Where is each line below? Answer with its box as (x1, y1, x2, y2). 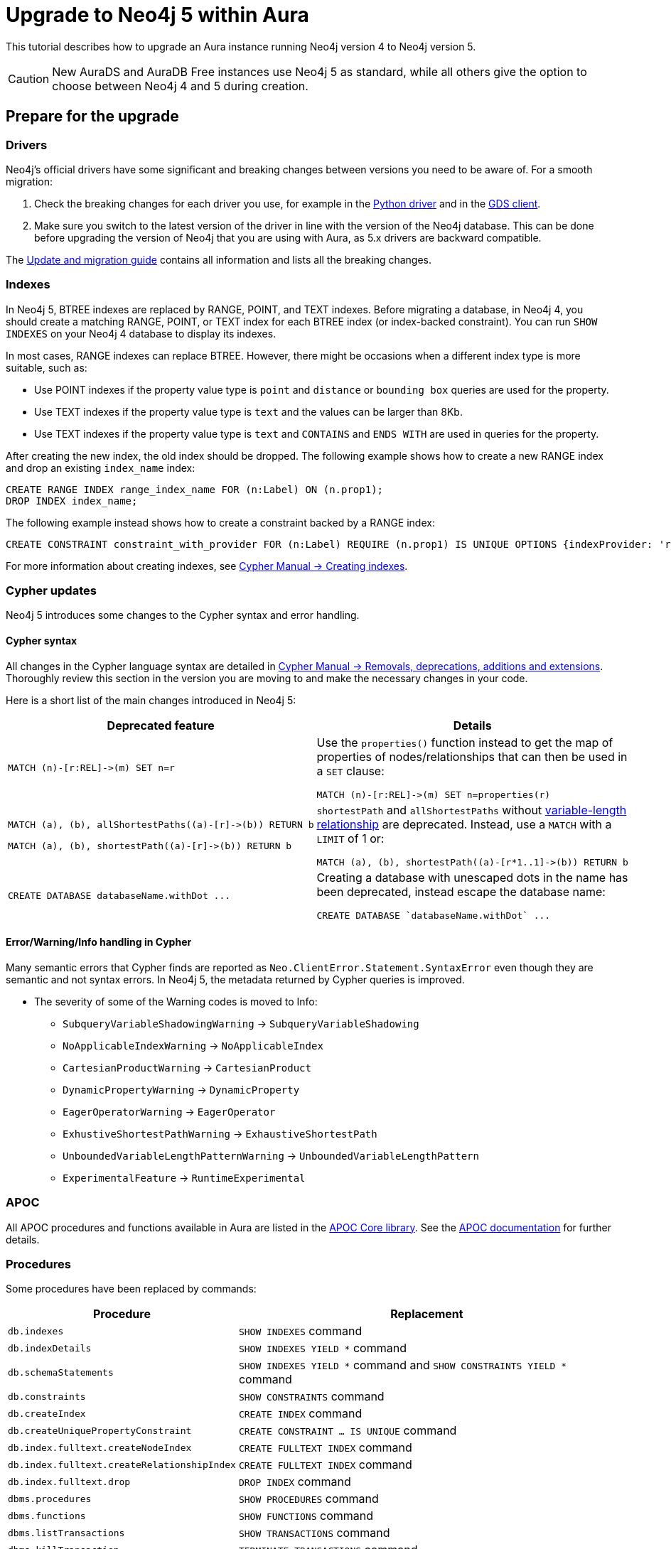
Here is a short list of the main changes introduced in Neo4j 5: (6, 693, 296, 706)
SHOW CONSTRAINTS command (238, 1389, 385, 1404)
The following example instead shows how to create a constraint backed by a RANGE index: (6, 516, 435, 529)
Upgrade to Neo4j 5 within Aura (6, 3, 309, 27)
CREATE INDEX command (238, 1406, 363, 1421)
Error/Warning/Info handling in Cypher (6, 936, 192, 949)
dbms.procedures (8, 1493, 92, 1504)
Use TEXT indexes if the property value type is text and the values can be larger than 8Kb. (34, 405, 463, 418)
